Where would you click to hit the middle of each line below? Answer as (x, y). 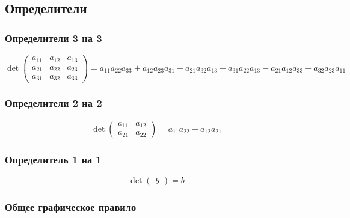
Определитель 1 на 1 (53, 159)
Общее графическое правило (71, 206)
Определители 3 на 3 (54, 38)
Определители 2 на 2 (54, 103)
